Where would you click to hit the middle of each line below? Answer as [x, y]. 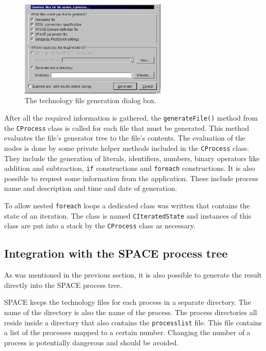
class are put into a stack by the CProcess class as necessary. [100, 226]
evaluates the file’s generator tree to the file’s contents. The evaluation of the [125, 138]
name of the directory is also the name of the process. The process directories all [131, 312]
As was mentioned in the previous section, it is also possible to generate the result [133, 275]
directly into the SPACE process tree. [63, 285]
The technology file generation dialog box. [91, 100]
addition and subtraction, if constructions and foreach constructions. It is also [130, 168]
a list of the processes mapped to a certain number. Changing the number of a [127, 332]
